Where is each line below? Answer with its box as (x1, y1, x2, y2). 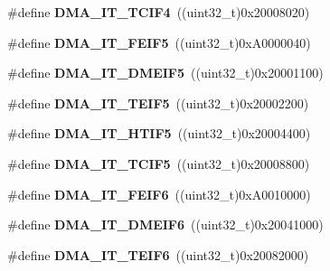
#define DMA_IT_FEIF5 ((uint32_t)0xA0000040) (7, 33, 311, 51)
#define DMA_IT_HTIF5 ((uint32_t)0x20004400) (7, 124, 311, 143)
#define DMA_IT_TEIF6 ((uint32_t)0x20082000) (7, 245, 309, 264)
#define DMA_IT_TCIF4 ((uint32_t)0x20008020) (7, 3, 310, 21)
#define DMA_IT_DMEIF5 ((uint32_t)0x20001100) (7, 63, 324, 82)
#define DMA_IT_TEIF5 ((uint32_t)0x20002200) (7, 93, 309, 112)
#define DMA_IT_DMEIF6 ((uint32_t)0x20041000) (7, 215, 324, 234)
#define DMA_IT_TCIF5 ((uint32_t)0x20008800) (7, 154, 310, 173)
